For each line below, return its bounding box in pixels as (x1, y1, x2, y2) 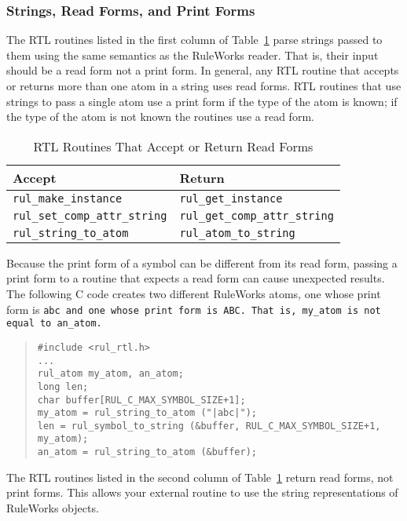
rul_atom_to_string (179, 226, 295, 239)
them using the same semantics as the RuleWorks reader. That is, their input (6, 46, 379, 63)
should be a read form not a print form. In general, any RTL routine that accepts (6, 62, 399, 78)
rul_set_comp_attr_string (13, 209, 167, 222)
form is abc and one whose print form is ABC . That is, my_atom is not (6, 301, 381, 317)
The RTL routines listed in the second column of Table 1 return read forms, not (6, 468, 394, 485)
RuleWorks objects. (6, 499, 99, 516)
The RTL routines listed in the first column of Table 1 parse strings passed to (6, 31, 383, 48)
